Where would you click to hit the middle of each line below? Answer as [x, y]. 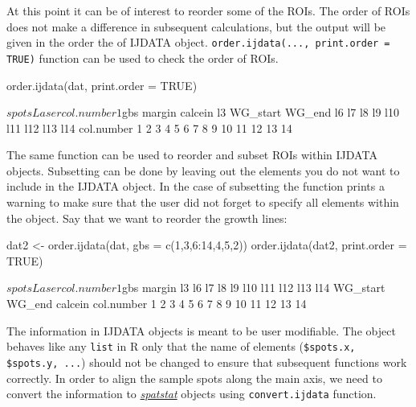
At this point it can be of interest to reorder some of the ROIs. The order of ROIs [208, 10]
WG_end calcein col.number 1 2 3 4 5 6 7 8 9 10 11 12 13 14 [157, 304]
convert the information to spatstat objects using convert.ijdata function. [192, 394]
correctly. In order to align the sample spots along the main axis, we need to [194, 378]
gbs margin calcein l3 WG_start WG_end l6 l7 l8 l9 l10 [261, 112]
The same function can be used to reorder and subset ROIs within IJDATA [192, 155]
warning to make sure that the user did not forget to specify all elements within [203, 202]
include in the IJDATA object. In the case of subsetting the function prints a [196, 186]
